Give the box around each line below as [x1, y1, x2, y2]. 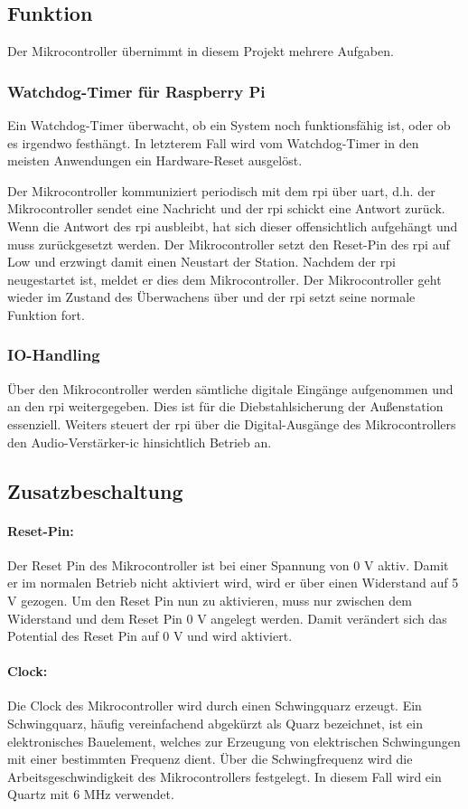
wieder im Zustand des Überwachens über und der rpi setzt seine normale [7, 287, 416, 306]
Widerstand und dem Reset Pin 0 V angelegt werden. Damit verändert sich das [7, 608, 447, 627]
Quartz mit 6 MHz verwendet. [7, 785, 174, 804]
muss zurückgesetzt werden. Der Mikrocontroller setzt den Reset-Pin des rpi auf [7, 234, 450, 253]
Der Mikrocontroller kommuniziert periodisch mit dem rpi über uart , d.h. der [7, 181, 435, 200]
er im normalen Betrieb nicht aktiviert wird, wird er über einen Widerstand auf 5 [7, 573, 459, 592]
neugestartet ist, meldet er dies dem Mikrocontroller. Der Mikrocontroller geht [7, 269, 442, 288]
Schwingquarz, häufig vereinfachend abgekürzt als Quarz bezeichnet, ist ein [7, 714, 423, 733]
